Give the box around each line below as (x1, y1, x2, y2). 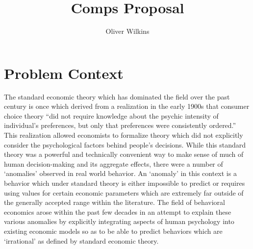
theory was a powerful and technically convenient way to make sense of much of (4, 149, 244, 159)
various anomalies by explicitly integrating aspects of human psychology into (4, 216, 234, 226)
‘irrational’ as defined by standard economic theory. (4, 235, 159, 246)
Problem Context (4, 63, 124, 83)
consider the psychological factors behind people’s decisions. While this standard (4, 139, 246, 149)
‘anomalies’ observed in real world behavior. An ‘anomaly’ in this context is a (4, 168, 237, 178)
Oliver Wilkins (105, 26, 150, 36)
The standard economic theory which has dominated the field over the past (4, 91, 230, 101)
